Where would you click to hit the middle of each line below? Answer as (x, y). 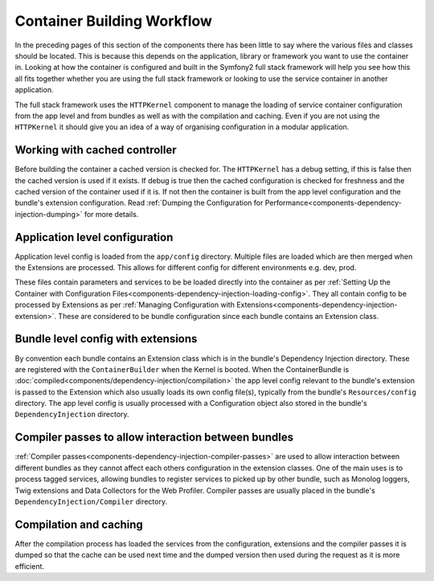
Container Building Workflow (114, 21)
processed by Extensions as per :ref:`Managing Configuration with (125, 305)
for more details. (111, 214)
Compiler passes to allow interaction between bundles (154, 438)
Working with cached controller (96, 150)
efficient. (29, 566)
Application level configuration (94, 237)
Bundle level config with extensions (106, 339)
